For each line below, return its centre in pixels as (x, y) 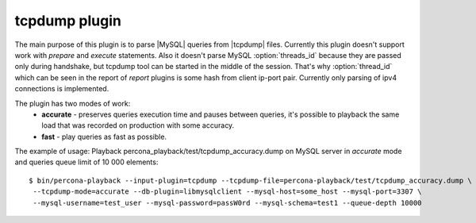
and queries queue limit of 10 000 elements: (86, 162)
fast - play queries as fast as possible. (104, 136)
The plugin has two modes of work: (73, 103)
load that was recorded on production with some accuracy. (138, 125)
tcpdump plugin (68, 21)
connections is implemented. (62, 89)
